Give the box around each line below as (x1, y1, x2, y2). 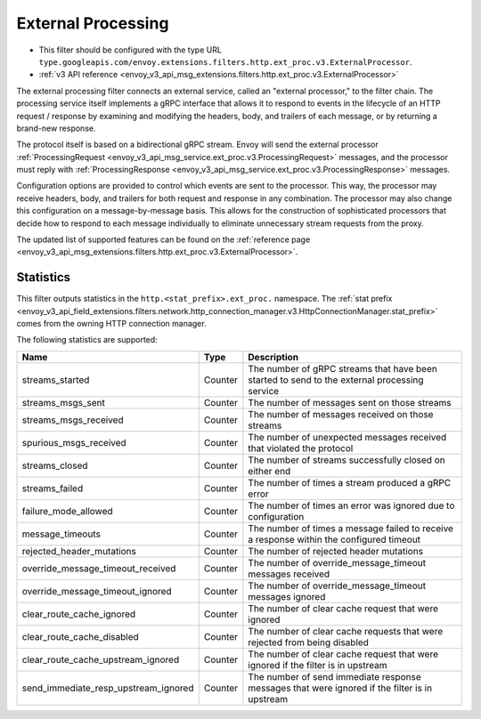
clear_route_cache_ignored (21, 608, 136, 620)
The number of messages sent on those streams (248, 396, 452, 408)
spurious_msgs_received (21, 436, 126, 448)
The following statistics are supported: (16, 335, 158, 345)
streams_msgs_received (21, 414, 124, 426)
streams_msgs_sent (21, 396, 106, 408)
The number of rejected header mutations (248, 545, 423, 557)
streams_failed (21, 481, 84, 494)
